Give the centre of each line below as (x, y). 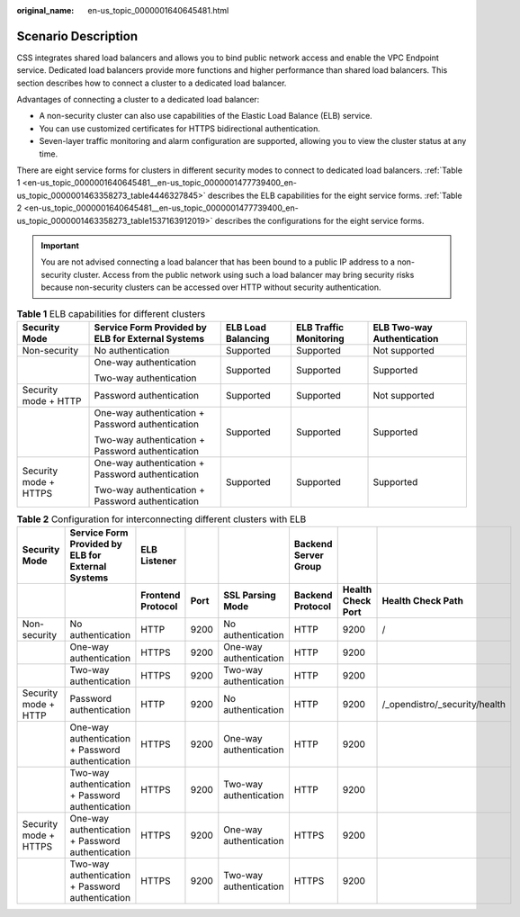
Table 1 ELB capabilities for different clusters (111, 313)
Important (60, 245)
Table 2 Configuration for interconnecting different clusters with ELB (161, 519)
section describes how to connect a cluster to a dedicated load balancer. (152, 83)
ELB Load (246, 327)
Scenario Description (77, 36)
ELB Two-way (403, 327)
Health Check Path (422, 601)
